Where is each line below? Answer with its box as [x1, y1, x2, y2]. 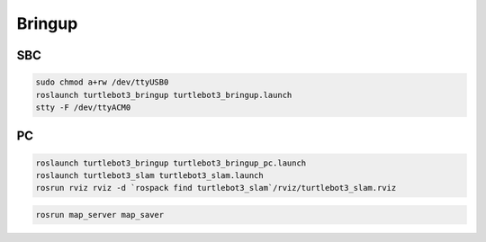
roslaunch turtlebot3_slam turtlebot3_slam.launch [35, 170, 265, 180]
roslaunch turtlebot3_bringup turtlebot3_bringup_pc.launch [35, 157, 307, 168]
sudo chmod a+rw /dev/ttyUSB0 [35, 77, 169, 87]
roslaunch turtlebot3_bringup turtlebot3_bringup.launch [35, 90, 292, 100]
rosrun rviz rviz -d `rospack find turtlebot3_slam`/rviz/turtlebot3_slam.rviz [35, 183, 397, 193]
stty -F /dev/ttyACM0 [35, 102, 131, 112]
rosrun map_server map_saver [35, 210, 165, 220]
